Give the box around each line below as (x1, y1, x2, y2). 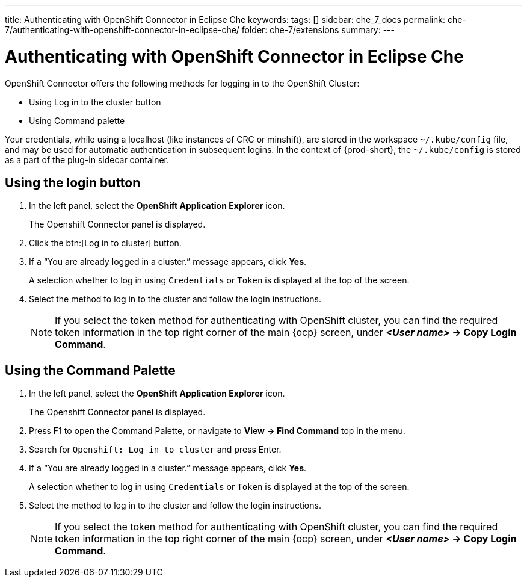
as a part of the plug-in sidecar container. (5, 154, 170, 165)
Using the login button (5, 175, 141, 190)
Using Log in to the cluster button (29, 96, 161, 107)
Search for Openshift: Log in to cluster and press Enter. (29, 444, 282, 455)
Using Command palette (29, 115, 125, 126)
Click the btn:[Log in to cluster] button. (29, 238, 182, 249)
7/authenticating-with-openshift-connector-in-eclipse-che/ (5, 25, 239, 35)
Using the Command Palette (5, 362, 176, 378)
